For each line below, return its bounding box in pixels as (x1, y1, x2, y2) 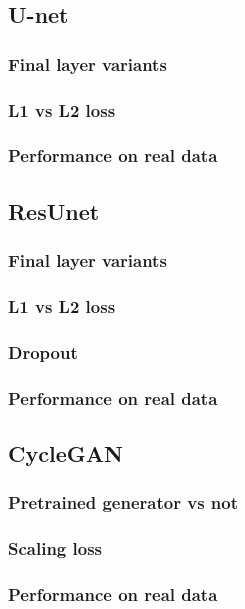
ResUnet (8, 195, 100, 226)
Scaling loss (8, 536, 103, 561)
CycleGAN (8, 437, 123, 468)
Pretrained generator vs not (8, 490, 238, 515)
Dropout (8, 339, 78, 364)
